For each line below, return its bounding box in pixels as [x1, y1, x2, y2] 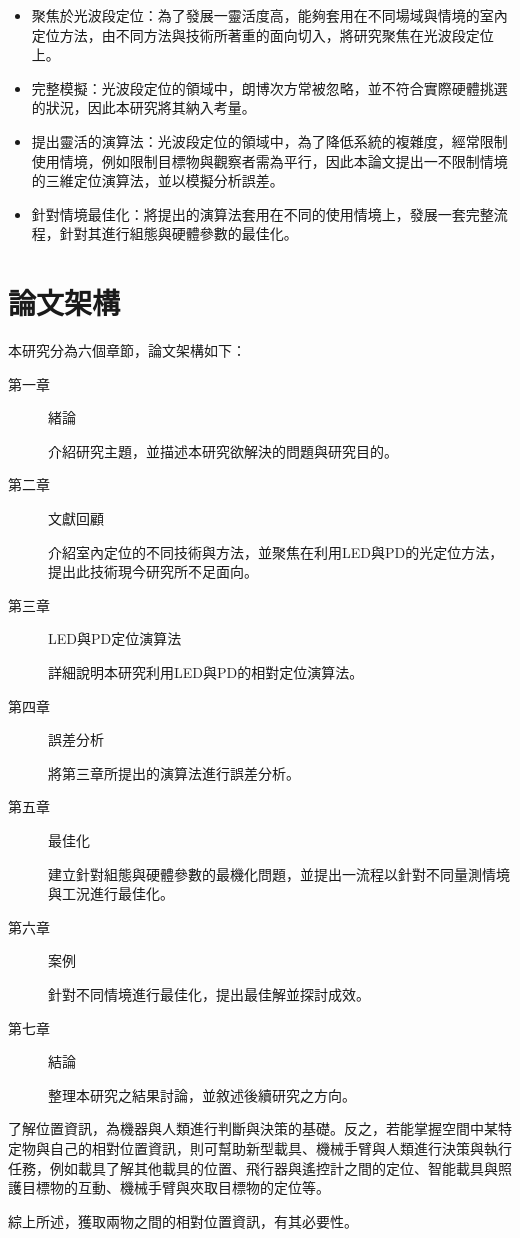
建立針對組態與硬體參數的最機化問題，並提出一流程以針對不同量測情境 [48, 863, 510, 884]
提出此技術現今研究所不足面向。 [48, 561, 258, 582]
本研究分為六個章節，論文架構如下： [8, 340, 246, 361]
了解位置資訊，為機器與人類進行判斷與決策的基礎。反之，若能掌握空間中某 [8, 1118, 498, 1139]
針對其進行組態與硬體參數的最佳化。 [59, 223, 298, 244]
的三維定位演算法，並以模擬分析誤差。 [31, 170, 284, 191]
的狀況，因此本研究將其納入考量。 [31, 97, 256, 118]
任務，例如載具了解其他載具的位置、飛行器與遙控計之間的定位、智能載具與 [8, 1157, 498, 1178]
